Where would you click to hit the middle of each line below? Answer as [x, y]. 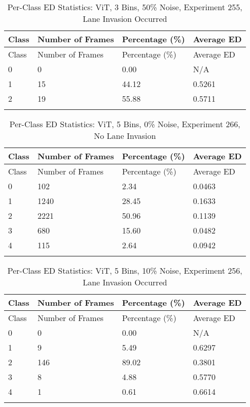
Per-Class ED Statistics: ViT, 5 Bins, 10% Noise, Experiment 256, [125, 270]
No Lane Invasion [125, 136]
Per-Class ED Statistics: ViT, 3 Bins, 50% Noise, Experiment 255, [125, 7]
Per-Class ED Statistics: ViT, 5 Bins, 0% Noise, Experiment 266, [125, 124]
